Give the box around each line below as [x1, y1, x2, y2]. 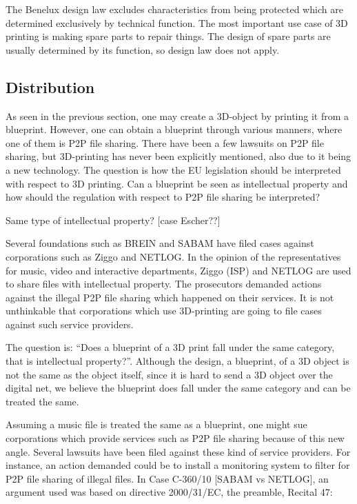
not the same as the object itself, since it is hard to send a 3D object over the [6, 367, 333, 381]
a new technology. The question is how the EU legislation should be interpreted [6, 162, 341, 177]
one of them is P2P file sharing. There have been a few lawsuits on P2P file [6, 135, 324, 150]
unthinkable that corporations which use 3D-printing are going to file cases [6, 303, 322, 318]
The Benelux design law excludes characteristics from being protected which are [6, 2, 343, 16]
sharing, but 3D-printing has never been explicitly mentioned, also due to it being [6, 149, 351, 163]
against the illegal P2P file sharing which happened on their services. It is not [6, 290, 334, 304]
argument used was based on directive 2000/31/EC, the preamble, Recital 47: [6, 485, 333, 499]
